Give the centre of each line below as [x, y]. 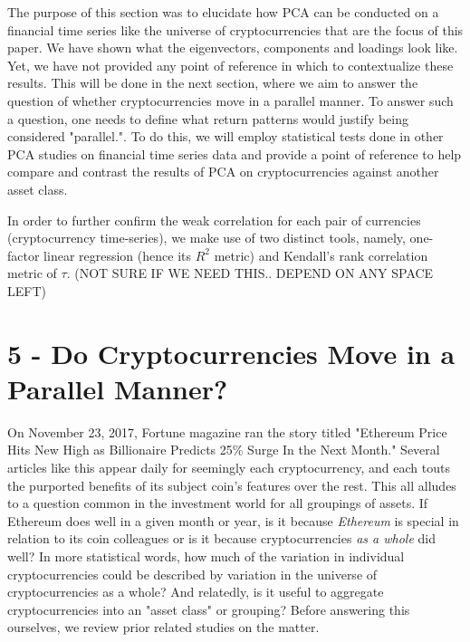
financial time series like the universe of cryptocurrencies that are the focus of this [235, 29]
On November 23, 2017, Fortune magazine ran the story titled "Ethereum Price [227, 431]
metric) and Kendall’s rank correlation [321, 255]
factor [24, 255]
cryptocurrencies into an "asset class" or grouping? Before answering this [209, 609]
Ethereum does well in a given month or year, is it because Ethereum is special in [233, 520]
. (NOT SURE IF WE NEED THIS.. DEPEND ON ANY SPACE [250, 273]
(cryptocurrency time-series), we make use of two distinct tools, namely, [206, 238]
